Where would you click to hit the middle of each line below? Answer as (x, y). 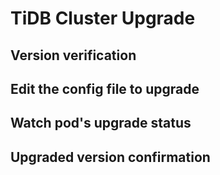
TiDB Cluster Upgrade (103, 18)
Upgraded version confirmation (110, 157)
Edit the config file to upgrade (105, 88)
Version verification (73, 55)
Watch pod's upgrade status (101, 123)
